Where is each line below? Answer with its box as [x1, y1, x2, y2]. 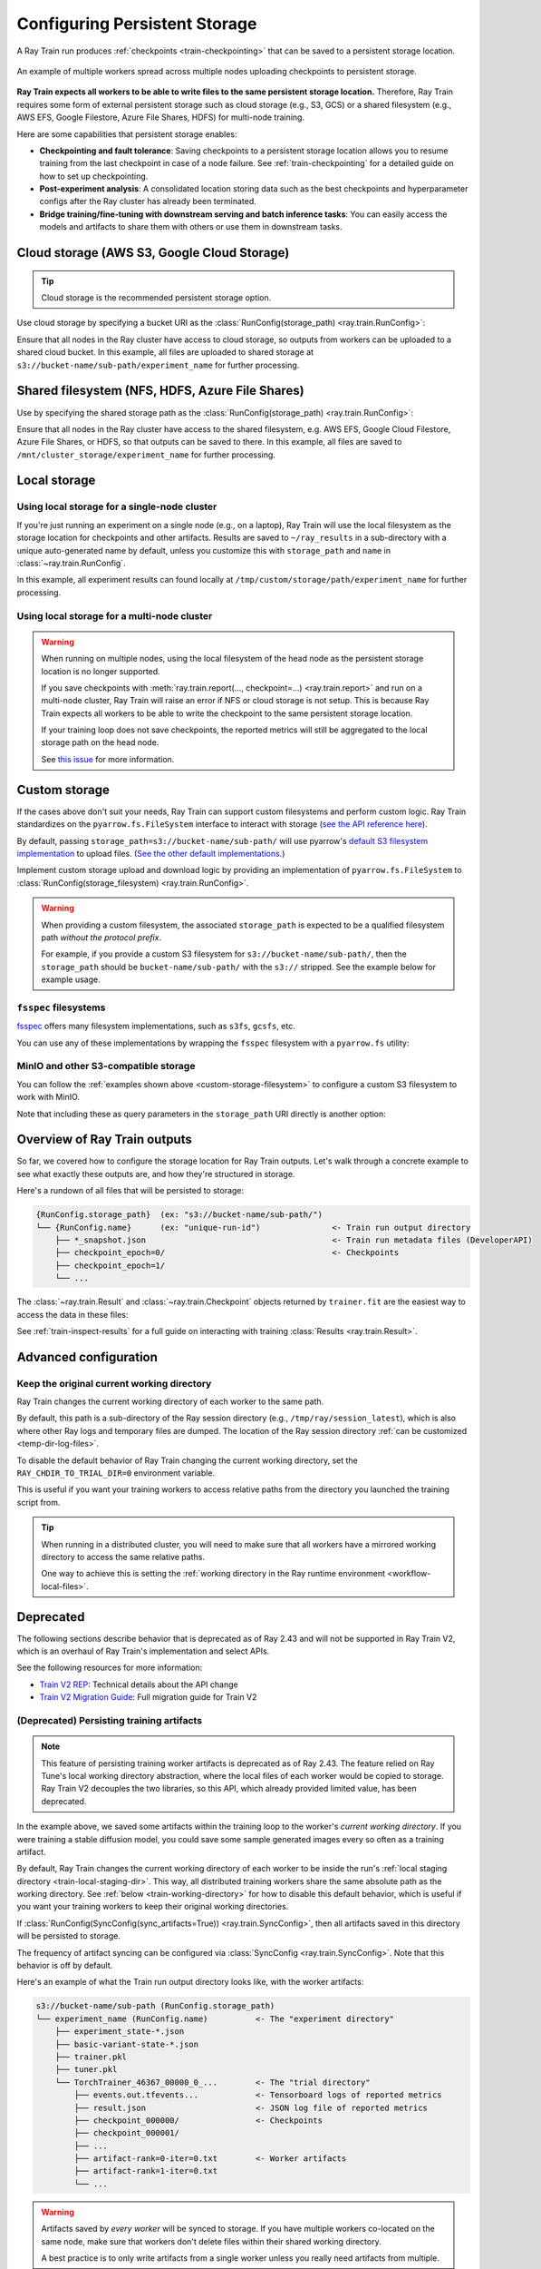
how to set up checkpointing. [39, 171, 149, 182]
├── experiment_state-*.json [54, 2027, 185, 2037]
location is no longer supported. [41, 665, 160, 676]
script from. [16, 1497, 61, 1508]
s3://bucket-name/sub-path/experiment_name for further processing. [16, 359, 300, 370]
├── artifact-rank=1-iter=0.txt [73, 2166, 217, 2176]
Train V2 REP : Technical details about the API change [39, 1679, 239, 1690]
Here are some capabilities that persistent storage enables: [16, 128, 237, 140]
